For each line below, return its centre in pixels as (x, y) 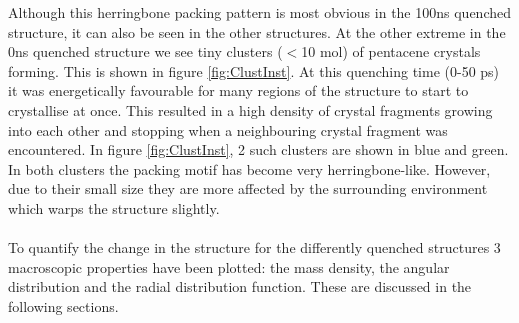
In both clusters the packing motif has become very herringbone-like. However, (249, 168)
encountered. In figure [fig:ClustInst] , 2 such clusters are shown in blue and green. (258, 149)
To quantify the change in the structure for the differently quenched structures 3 (254, 247)
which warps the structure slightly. (114, 207)
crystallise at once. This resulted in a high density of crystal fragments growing (250, 109)
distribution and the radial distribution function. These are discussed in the (240, 286)
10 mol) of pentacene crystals (391, 51)
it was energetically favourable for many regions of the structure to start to (238, 90)
